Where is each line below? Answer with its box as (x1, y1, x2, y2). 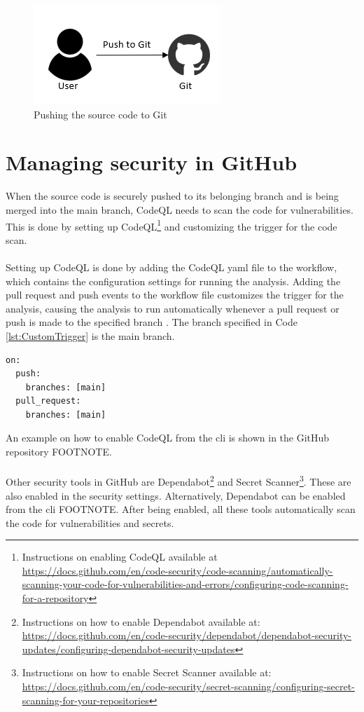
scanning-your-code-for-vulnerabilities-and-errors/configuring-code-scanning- (22, 577, 349, 591)
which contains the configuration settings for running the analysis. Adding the (6, 273, 341, 288)
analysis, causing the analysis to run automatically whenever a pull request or (6, 301, 339, 315)
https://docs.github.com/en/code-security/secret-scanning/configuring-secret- (22, 679, 355, 694)
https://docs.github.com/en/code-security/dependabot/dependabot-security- (22, 628, 352, 643)
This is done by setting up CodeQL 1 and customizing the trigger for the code (6, 217, 337, 233)
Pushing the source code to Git (34, 107, 167, 121)
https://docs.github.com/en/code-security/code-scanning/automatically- (22, 563, 333, 577)
